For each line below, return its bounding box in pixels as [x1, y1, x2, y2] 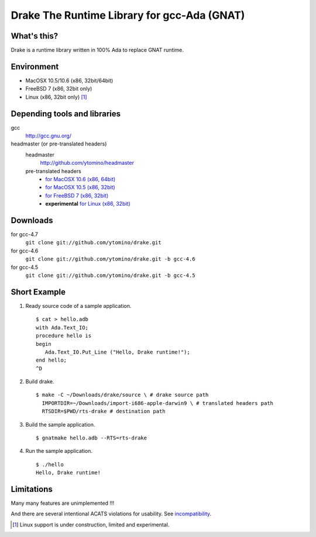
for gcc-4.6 [11, 247, 39, 254]
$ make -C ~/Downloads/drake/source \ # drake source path [36, 392, 209, 399]
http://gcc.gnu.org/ [25, 132, 71, 140]
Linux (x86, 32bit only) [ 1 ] [25, 93, 87, 101]
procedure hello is [36, 332, 92, 339]
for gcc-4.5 [11, 264, 39, 271]
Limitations [11, 484, 53, 494]
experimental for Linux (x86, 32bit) [45, 200, 131, 207]
